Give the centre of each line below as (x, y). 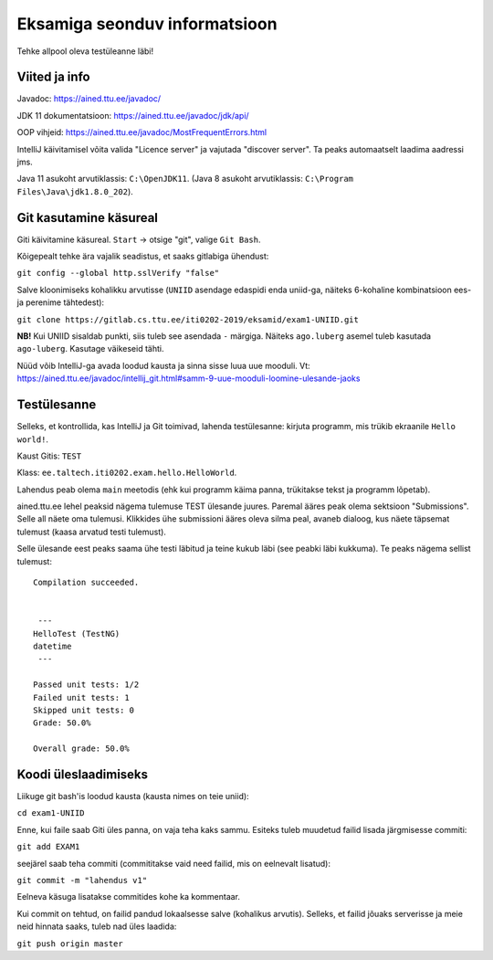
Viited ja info (53, 77)
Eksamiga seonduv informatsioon (147, 24)
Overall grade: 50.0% (81, 749)
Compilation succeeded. (86, 583)
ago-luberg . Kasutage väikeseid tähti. (90, 349)
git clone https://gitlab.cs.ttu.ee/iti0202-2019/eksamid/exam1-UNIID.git (188, 319)
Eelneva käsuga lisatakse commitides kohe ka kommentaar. (129, 897)
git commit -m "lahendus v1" (82, 880)
